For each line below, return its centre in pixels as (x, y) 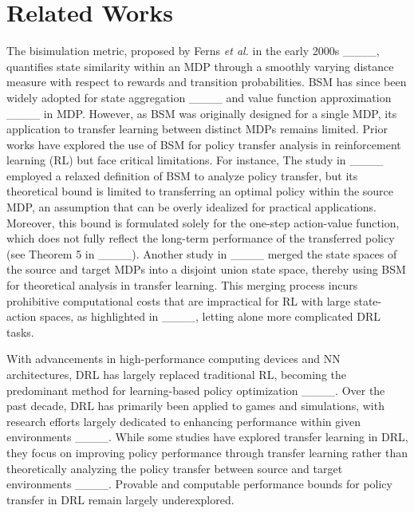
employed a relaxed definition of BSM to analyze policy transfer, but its (182, 175)
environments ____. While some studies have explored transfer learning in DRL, (207, 437)
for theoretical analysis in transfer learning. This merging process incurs (182, 285)
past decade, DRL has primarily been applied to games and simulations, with (195, 406)
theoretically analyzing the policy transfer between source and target (175, 468)
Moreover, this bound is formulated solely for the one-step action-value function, (203, 222)
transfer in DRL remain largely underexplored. (120, 499)
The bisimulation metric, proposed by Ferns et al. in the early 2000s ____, (193, 51)
